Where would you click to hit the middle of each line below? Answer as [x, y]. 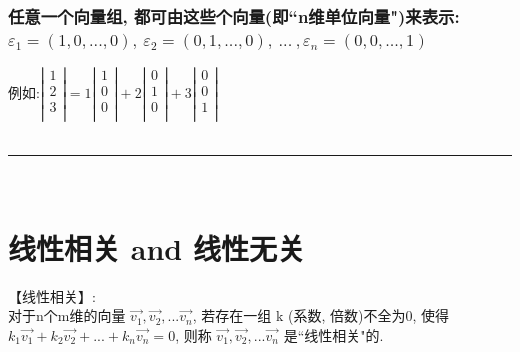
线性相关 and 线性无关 [156, 247]
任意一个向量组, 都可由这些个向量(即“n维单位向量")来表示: [234, 15]
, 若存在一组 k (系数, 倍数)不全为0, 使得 [321, 315]
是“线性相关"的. [333, 334]
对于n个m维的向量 [67, 315]
